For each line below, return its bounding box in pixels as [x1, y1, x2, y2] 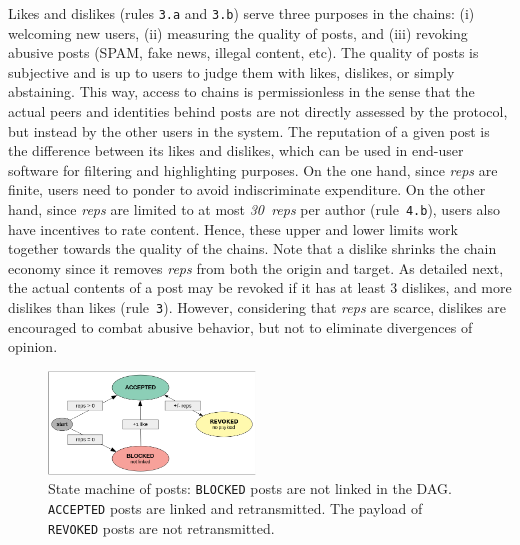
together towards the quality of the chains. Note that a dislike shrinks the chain [8, 238, 497, 259]
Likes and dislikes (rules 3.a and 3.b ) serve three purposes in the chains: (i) [8, 3, 475, 23]
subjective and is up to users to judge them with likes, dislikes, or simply [8, 61, 455, 82]
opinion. [8, 336, 58, 357]
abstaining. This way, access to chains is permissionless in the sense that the [8, 81, 475, 102]
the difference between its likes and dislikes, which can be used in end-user [8, 140, 464, 161]
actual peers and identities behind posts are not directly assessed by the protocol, [8, 101, 508, 122]
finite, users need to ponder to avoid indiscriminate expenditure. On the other [8, 179, 486, 200]
